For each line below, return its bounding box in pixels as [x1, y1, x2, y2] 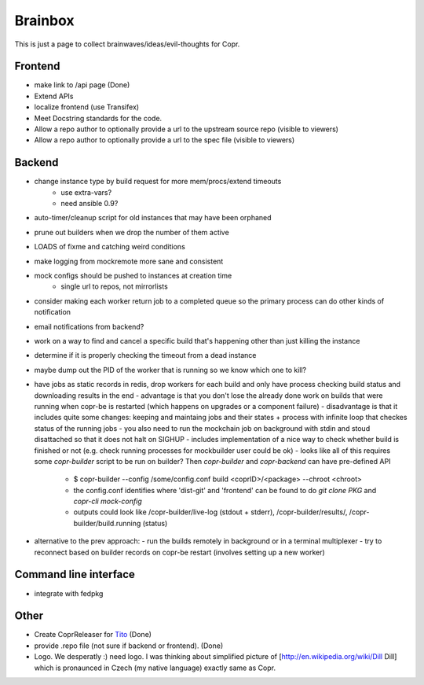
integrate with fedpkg [34, 588, 104, 598]
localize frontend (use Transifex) [34, 102, 140, 112]
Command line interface [14, 568, 135, 581]
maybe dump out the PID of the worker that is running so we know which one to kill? [34, 365, 306, 374]
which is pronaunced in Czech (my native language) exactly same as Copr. [34, 663, 276, 672]
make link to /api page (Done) [34, 80, 130, 90]
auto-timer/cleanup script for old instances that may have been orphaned [34, 213, 272, 223]
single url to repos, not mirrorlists [60, 282, 168, 291]
